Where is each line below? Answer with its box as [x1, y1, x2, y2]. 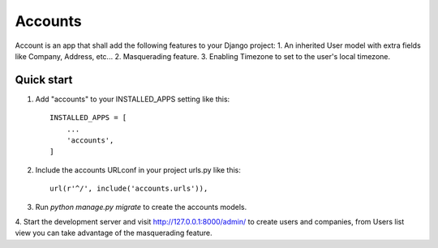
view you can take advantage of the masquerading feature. [15, 228, 213, 238]
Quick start [15, 73, 73, 87]
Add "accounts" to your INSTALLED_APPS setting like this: [35, 94, 230, 104]
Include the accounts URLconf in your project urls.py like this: [35, 165, 241, 174]
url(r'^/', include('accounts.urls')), [49, 184, 208, 194]
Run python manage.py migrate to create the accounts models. [35, 202, 247, 212]
